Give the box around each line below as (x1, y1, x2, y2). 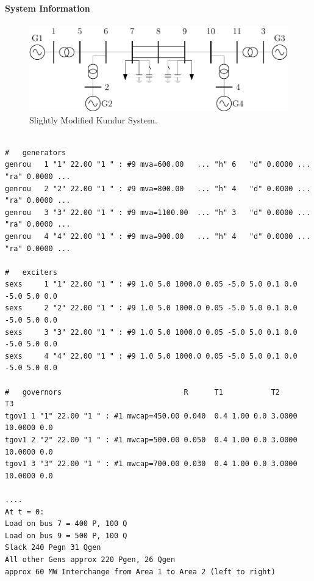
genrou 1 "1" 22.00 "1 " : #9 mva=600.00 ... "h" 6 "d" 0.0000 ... (5, 160, 311, 169)
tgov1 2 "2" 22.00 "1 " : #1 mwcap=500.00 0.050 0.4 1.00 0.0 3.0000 (5, 436, 298, 445)
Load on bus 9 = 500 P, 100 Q (5, 531, 127, 540)
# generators (5, 148, 66, 157)
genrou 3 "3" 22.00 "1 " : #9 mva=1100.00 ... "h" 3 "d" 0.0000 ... (5, 208, 311, 217)
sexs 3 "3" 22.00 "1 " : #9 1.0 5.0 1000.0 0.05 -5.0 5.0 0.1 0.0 (5, 327, 298, 337)
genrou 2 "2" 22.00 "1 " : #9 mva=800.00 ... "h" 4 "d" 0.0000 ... (5, 184, 311, 193)
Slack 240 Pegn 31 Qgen (5, 543, 101, 552)
